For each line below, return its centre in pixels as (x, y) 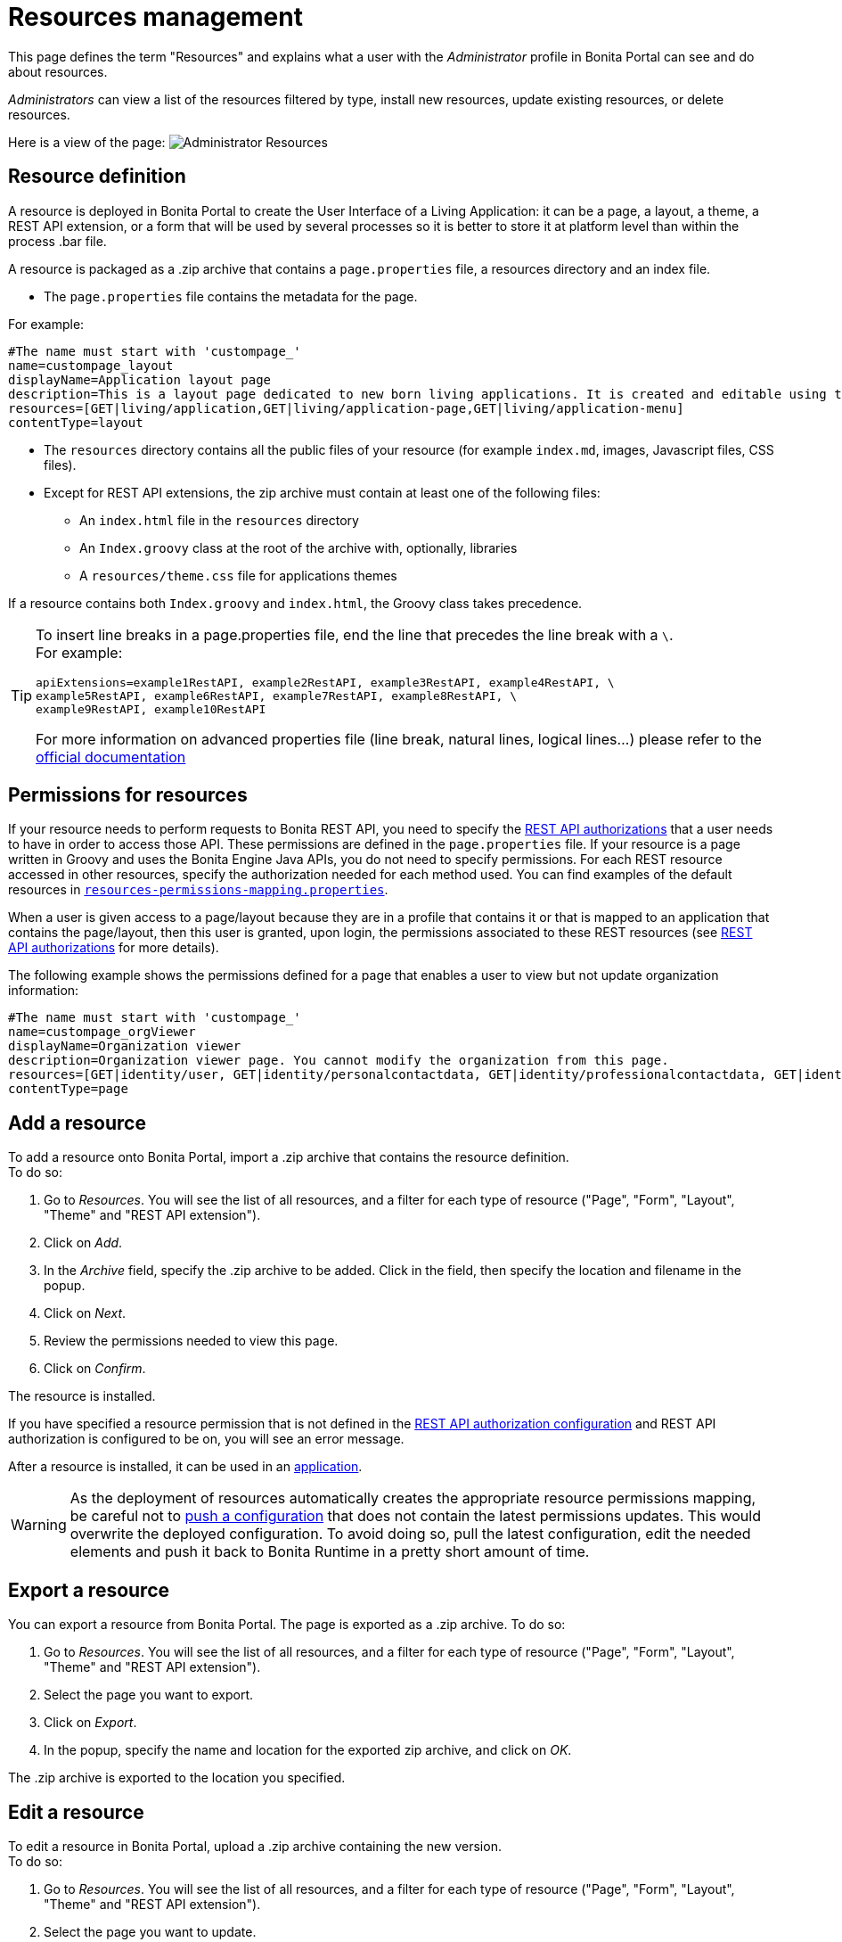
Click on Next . (85, 1313)
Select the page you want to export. (149, 1695)
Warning (39, 1525)
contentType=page (68, 1089)
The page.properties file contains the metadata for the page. (231, 296)
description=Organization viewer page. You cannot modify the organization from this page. (339, 1061)
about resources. (58, 71)
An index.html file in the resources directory (219, 520)
